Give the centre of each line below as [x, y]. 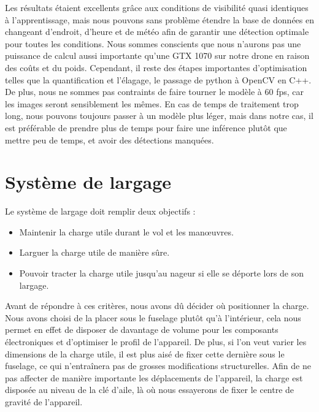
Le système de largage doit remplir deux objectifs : [100, 211]
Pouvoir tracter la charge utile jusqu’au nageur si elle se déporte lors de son [162, 273]
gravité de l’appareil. [44, 401]
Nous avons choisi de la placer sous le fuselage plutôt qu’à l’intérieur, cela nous [153, 317]
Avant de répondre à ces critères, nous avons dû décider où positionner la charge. [157, 306]
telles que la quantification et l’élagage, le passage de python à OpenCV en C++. [158, 79]
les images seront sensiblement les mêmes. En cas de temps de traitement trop [152, 103]
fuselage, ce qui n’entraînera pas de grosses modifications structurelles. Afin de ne [158, 366]
